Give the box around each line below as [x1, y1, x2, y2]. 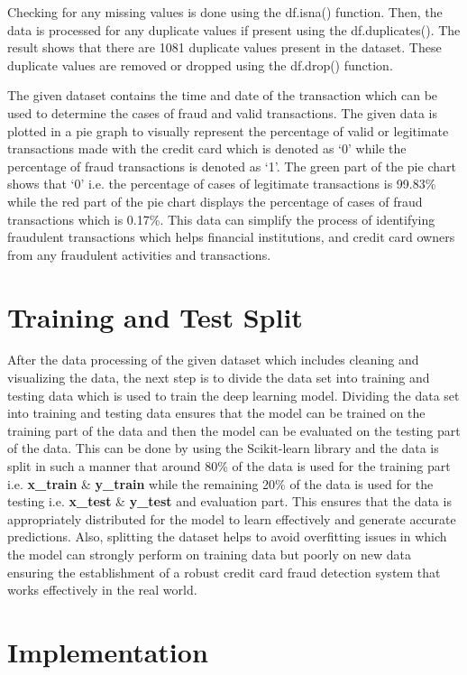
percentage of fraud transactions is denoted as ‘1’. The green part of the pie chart [7, 156, 456, 175]
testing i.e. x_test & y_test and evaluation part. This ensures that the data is [7, 492, 452, 511]
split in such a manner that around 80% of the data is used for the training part [7, 457, 451, 475]
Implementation [7, 633, 208, 670]
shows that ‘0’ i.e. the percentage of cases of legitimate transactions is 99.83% [7, 174, 436, 193]
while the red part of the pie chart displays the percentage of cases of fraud [7, 191, 423, 210]
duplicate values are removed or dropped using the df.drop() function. [7, 55, 393, 74]
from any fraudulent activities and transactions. [7, 245, 271, 264]
